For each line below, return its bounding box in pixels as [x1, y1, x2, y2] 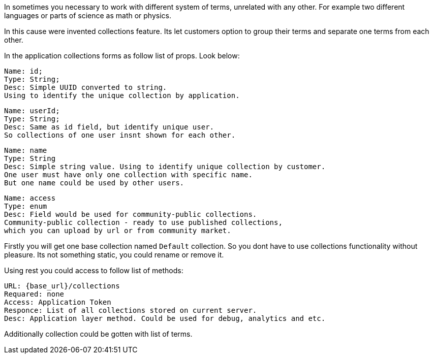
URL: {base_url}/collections [4, 282, 120, 290]
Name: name [4, 146, 47, 154]
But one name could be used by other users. [4, 179, 184, 187]
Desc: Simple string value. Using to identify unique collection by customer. [4, 162, 326, 171]
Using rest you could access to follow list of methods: [4, 266, 183, 275]
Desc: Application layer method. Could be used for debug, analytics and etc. [4, 314, 326, 322]
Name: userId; [4, 107, 60, 115]
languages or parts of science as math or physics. [4, 11, 172, 20]
